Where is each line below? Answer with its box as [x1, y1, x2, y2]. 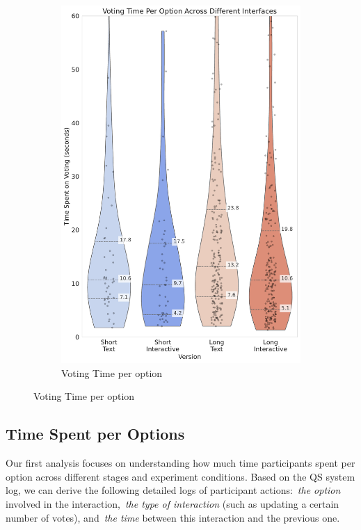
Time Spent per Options [6, 423, 185, 444]
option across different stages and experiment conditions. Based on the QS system [6, 469, 355, 483]
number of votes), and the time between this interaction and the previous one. [6, 510, 340, 524]
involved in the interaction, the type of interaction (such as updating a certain [6, 497, 339, 511]
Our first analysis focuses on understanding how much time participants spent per [6, 456, 355, 470]
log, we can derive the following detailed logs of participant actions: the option [6, 483, 341, 497]
